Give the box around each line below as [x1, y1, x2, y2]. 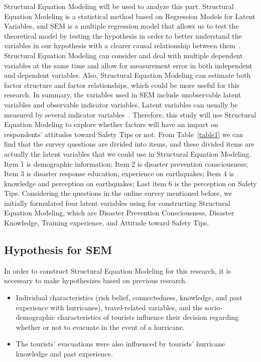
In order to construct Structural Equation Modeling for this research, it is [4, 265, 231, 276]
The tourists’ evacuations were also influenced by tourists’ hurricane [16, 338, 225, 349]
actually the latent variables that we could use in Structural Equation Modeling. [4, 148, 251, 159]
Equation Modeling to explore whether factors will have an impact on [4, 119, 218, 130]
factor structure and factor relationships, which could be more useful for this [4, 79, 239, 90]
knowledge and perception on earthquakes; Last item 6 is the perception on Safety [4, 178, 257, 188]
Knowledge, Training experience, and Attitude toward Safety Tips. [4, 217, 209, 228]
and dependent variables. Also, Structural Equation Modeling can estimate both [4, 70, 251, 80]
